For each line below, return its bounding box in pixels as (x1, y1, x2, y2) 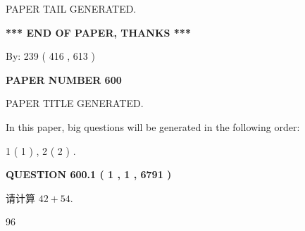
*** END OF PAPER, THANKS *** (6, 25, 191, 39)
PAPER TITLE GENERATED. (6, 96, 144, 111)
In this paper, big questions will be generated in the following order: (6, 119, 300, 134)
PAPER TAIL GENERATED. (6, 1, 137, 15)
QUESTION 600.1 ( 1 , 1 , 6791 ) (6, 167, 172, 182)
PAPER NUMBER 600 (6, 72, 122, 87)
